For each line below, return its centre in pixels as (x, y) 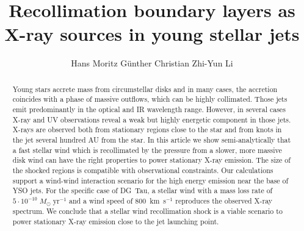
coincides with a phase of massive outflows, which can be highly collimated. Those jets (150, 99)
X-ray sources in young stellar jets (152, 34)
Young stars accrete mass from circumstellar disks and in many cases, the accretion (145, 89)
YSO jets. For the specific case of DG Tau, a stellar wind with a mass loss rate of (143, 190)
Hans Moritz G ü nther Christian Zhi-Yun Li (152, 63)
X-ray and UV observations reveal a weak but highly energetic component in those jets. (152, 119)
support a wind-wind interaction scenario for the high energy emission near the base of (150, 180)
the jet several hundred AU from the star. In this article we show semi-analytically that (152, 139)
